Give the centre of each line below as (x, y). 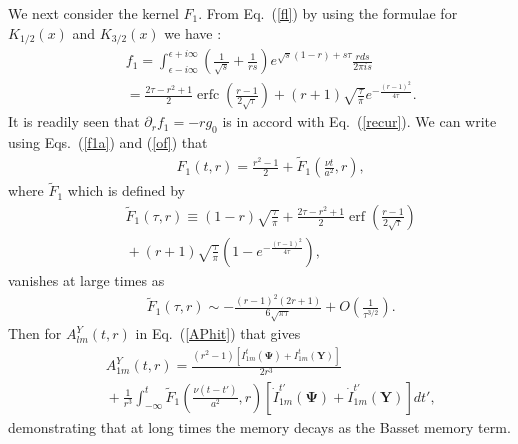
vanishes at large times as (86, 279)
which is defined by (126, 190)
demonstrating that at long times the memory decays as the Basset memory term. (259, 426)
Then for (35, 333)
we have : (193, 32)
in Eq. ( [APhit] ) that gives (218, 333)
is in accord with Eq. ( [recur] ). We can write (359, 121)
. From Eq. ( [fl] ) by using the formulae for (328, 13)
